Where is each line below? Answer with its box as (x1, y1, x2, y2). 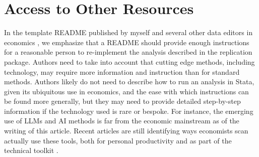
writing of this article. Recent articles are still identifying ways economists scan (4, 125, 248, 136)
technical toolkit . (4, 145, 58, 155)
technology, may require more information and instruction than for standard (4, 66, 240, 77)
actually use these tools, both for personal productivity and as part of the (4, 135, 232, 145)
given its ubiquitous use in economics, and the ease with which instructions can (4, 86, 249, 96)
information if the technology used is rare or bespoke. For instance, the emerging (4, 105, 253, 116)
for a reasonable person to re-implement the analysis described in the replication (4, 47, 252, 57)
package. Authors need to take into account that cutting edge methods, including (4, 56, 255, 67)
